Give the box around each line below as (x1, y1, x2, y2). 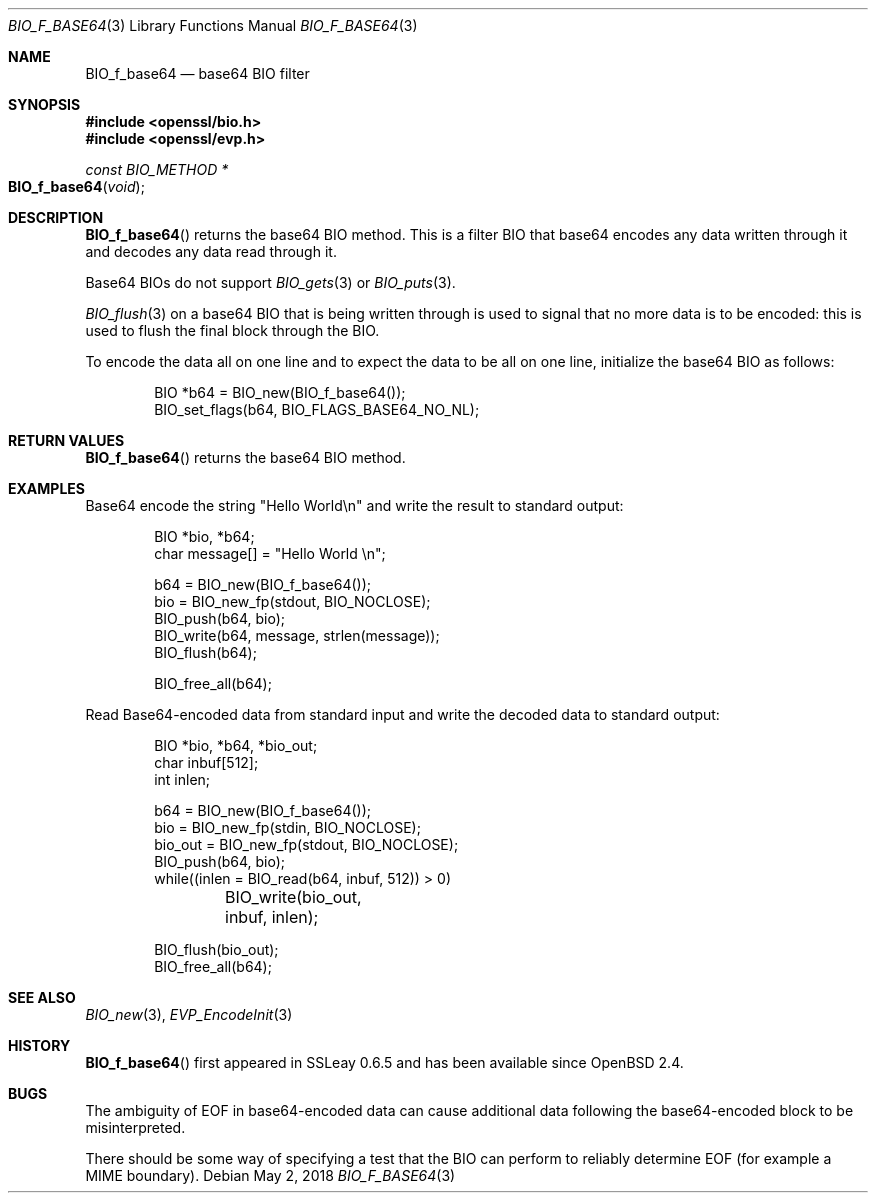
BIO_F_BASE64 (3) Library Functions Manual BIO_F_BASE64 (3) (8, 17, 418, 34)
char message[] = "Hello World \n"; (154, 545, 386, 562)
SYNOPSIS (8, 96, 81, 113)
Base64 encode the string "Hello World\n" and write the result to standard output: (85, 497, 624, 514)
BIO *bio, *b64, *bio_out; (154, 737, 318, 754)
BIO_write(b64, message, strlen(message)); (154, 627, 440, 644)
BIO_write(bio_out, (225, 887, 362, 907)
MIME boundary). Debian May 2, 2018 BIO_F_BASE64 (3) (85, 1167, 456, 1184)
